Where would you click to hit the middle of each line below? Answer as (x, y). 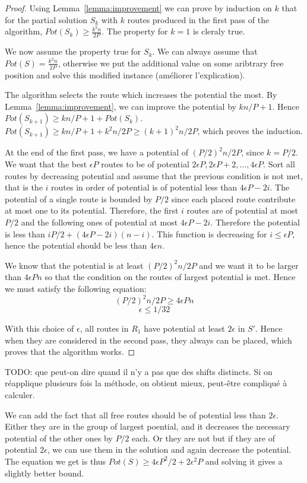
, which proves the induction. (250, 131)
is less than (25, 233)
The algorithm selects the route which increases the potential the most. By (141, 95)
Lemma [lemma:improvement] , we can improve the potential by (121, 106)
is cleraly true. (219, 31)
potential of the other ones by (59, 438)
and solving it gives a (244, 461)
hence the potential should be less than (76, 245)
